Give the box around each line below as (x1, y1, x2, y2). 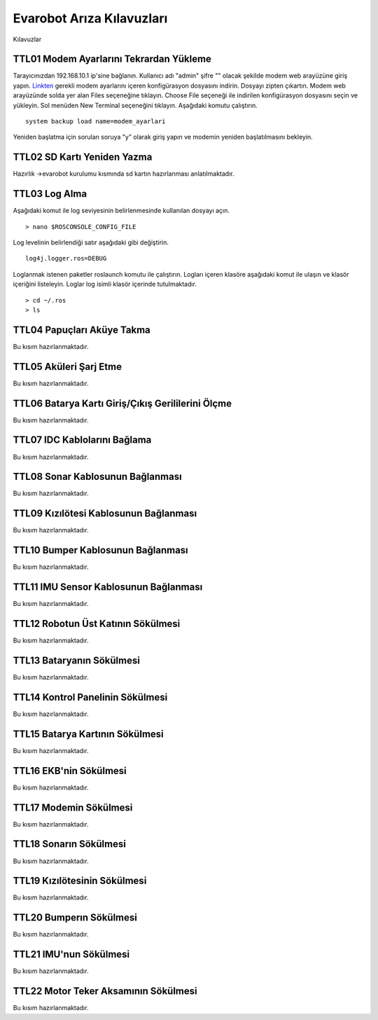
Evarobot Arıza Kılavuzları (13, 11, 168, 26)
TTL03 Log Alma (13, 188, 87, 200)
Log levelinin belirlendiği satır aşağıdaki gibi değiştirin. (13, 238, 169, 247)
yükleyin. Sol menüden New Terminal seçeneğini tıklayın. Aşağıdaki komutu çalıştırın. (13, 101, 258, 109)
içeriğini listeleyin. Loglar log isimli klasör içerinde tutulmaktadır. (13, 280, 197, 289)
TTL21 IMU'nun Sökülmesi (13, 949, 130, 960)
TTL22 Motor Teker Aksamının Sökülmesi (13, 985, 197, 998)
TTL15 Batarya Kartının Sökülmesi (13, 728, 164, 740)
